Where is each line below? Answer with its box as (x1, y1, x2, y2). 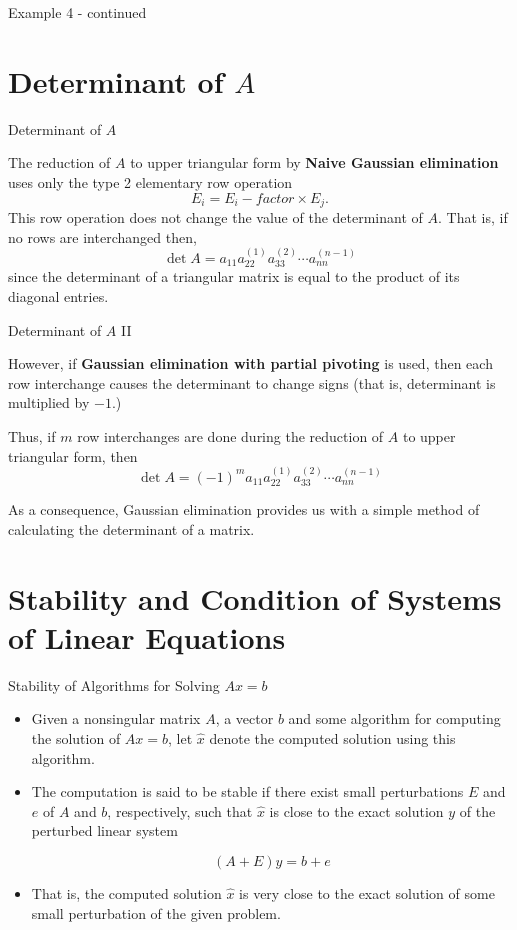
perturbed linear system (31, 820, 178, 841)
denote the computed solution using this (209, 728, 456, 749)
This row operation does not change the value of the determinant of (8, 206, 423, 227)
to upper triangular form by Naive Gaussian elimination (130, 152, 499, 173)
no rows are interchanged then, (8, 226, 197, 247)
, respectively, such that (107, 800, 253, 821)
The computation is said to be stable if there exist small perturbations (31, 781, 464, 802)
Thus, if (8, 425, 56, 446)
